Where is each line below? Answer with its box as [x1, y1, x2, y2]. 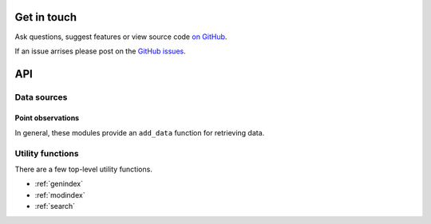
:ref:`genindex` [34, 179, 84, 189]
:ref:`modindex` [34, 190, 85, 199]
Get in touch [14, 10, 77, 24]
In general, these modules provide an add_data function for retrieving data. [14, 128, 265, 137]
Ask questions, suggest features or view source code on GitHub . [14, 32, 227, 41]
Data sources [14, 92, 68, 103]
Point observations [14, 113, 80, 123]
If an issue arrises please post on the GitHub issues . [14, 46, 187, 56]
